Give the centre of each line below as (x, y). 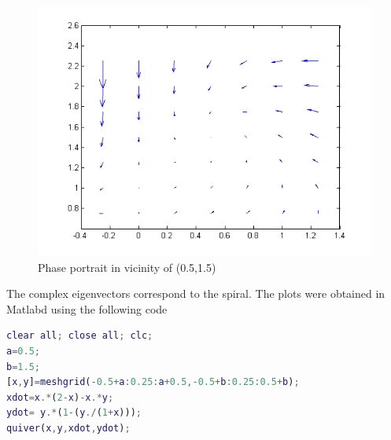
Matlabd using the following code (87, 308)
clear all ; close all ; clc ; (80, 336)
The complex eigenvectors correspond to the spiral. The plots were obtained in (196, 293)
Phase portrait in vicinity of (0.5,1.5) (127, 267)
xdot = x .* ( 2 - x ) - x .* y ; (60, 397)
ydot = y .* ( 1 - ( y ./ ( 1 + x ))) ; (74, 413)
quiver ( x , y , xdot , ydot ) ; (68, 428)
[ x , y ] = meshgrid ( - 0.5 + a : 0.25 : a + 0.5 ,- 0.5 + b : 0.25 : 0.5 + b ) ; (153, 382)
